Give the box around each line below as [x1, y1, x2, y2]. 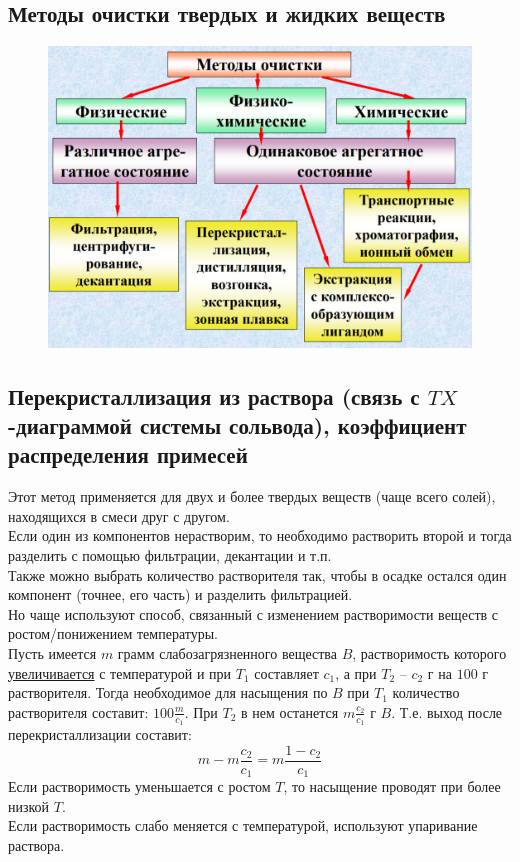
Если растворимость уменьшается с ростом [8, 776, 271, 797]
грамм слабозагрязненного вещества [117, 642, 337, 663]
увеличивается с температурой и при [8, 662, 232, 683]
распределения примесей [8, 439, 248, 470]
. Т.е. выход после [391, 701, 503, 722]
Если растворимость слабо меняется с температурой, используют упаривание [8, 815, 478, 836]
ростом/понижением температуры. [8, 623, 218, 644]
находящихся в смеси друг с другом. [8, 505, 230, 526]
